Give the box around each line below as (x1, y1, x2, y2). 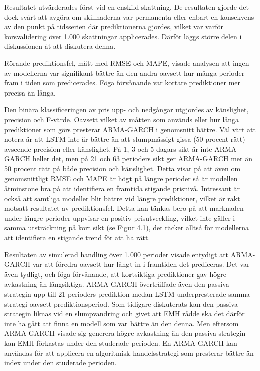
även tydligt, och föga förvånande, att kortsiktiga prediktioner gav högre (4, 268, 226, 279)
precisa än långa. (4, 87, 56, 98)
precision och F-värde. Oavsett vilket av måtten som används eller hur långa (4, 114, 239, 124)
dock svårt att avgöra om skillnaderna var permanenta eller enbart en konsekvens (4, 11, 254, 22)
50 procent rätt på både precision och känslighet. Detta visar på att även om (4, 163, 241, 173)
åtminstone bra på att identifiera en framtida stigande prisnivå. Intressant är (4, 183, 240, 194)
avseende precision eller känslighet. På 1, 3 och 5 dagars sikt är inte (4, 143, 212, 154)
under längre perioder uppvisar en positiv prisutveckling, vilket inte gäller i (4, 212, 235, 223)
